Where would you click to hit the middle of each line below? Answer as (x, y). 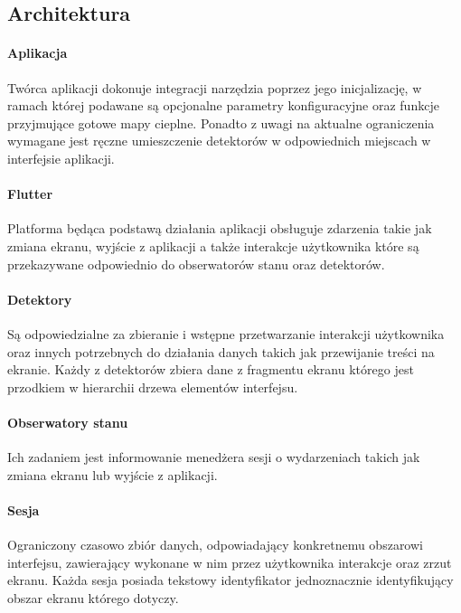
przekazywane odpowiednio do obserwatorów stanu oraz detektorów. (196, 264)
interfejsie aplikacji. (61, 158)
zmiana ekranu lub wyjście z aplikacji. (113, 474)
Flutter (30, 194)
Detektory (40, 299)
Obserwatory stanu (68, 422)
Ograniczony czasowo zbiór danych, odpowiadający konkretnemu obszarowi (215, 545)
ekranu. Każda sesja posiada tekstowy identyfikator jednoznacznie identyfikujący (230, 580)
